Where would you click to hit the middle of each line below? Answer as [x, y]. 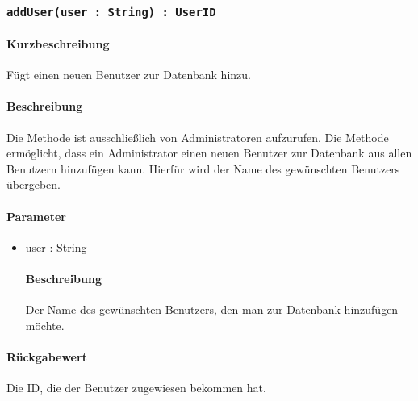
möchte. [45, 325]
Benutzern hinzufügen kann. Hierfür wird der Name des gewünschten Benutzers [203, 168]
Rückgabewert [47, 356]
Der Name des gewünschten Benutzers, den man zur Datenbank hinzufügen [212, 309]
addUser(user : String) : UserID [111, 12]
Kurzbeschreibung [58, 44]
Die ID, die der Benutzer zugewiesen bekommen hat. [136, 388]
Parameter [36, 216]
